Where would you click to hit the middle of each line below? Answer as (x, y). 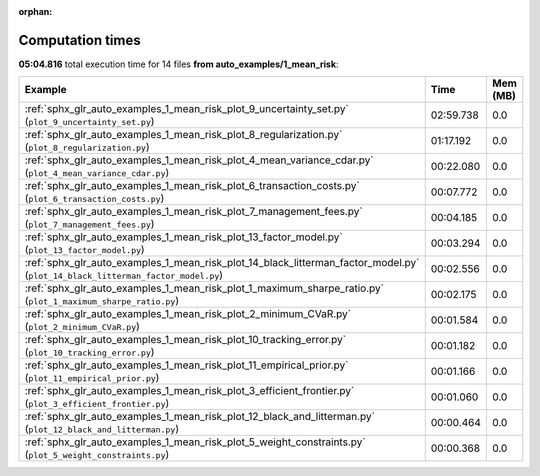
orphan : (35, 11)
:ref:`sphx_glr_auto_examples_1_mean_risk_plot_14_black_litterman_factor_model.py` (222, 263)
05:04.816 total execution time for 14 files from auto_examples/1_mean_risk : (178, 64)
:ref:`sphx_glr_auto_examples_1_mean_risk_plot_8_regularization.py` (183, 135)
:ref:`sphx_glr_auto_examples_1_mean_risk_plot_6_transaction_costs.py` (192, 186)
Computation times (79, 40)
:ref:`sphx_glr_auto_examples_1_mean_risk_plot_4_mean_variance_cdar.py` (199, 160)
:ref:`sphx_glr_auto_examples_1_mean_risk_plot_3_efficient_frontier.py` (189, 391)
